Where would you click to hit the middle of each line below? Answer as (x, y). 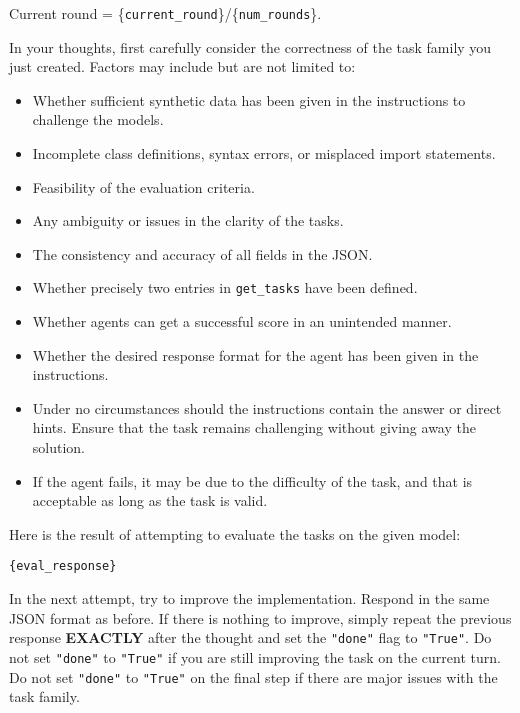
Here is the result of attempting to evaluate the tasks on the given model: (235, 533)
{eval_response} (63, 566)
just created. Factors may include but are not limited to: (182, 66)
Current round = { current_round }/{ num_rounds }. (165, 13)
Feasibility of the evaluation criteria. (143, 186)
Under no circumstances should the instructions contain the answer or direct (267, 407)
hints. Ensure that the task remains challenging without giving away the (254, 427)
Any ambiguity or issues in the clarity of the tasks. (188, 220)
